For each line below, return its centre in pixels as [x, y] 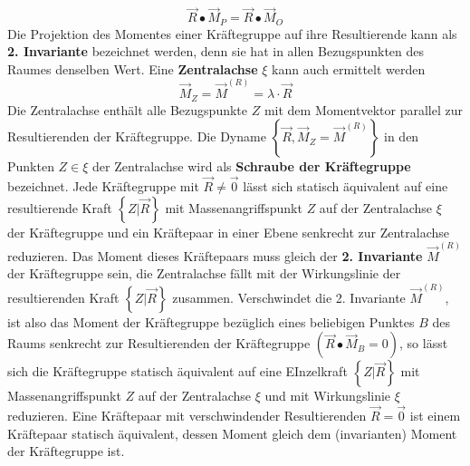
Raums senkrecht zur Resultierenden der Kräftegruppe [159, 343]
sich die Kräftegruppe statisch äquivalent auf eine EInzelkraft [177, 371]
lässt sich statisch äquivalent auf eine [345, 185]
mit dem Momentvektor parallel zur [363, 109]
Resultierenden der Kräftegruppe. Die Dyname [137, 136]
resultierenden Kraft [63, 297]
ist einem [435, 416]
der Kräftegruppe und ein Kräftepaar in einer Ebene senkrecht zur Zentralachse [229, 232]
